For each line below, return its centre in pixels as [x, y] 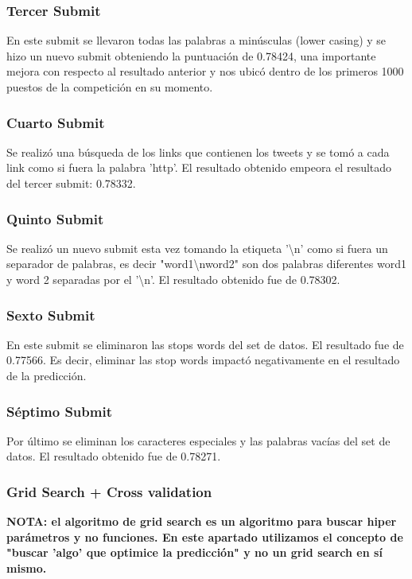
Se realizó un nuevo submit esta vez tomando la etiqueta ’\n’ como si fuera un [197, 248]
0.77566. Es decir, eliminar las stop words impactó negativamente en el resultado [203, 360]
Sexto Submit [51, 315]
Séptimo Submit [59, 411]
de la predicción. [47, 375]
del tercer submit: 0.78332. [71, 183]
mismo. [27, 568]
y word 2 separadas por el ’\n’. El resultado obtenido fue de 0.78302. [173, 279]
